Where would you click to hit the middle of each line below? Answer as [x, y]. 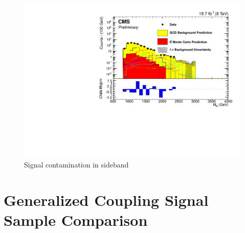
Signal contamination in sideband [76, 165]
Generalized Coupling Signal [106, 200]
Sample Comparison [76, 220]
